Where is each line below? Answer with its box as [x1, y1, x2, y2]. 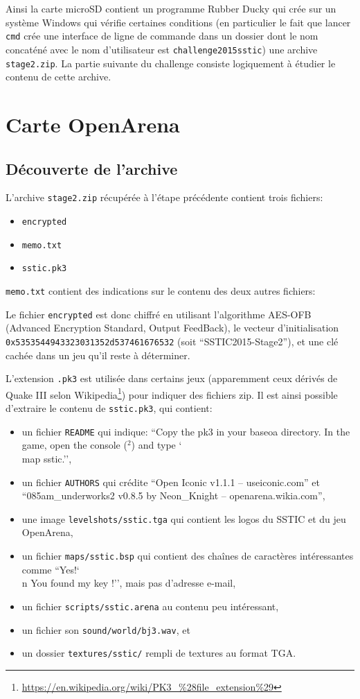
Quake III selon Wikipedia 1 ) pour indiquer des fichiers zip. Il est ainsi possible [6, 385, 338, 402]
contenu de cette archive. [6, 69, 111, 84]
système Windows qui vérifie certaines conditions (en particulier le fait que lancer [6, 15, 351, 29]
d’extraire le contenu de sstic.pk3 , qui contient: [6, 401, 213, 415]
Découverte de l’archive [6, 157, 178, 179]
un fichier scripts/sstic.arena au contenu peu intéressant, [21, 598, 279, 613]
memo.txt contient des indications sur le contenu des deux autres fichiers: [6, 283, 316, 297]
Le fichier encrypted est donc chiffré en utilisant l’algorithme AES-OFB [6, 307, 312, 321]
